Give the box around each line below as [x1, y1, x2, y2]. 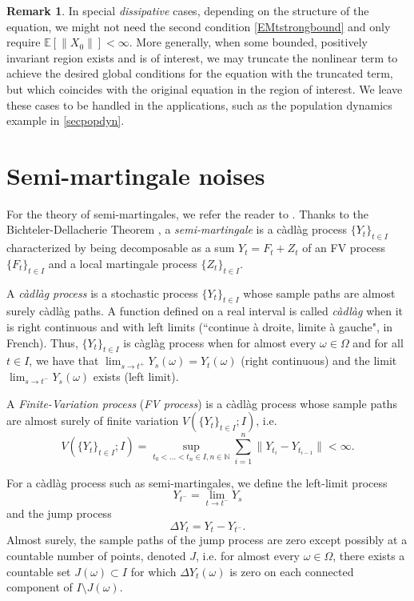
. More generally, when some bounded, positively [129, 34, 368, 50]
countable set [6, 563, 71, 579]
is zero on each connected [229, 563, 354, 579]
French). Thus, [6, 334, 78, 351]
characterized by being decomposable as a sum [6, 239, 235, 256]
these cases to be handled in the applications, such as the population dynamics [6, 96, 392, 113]
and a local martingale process [48, 254, 197, 271]
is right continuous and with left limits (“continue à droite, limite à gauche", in [6, 319, 393, 335]
